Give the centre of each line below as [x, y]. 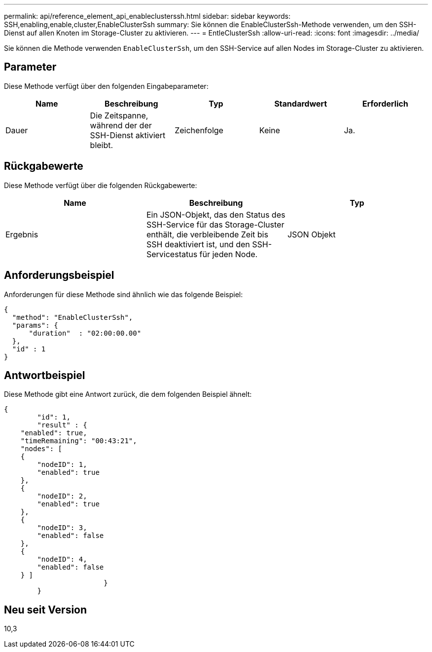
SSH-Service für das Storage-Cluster [215, 224]
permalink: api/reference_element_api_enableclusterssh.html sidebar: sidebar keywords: [147, 16]
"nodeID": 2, [62, 496]
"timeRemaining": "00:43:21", [79, 441]
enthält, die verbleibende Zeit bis [207, 234]
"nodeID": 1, [62, 465]
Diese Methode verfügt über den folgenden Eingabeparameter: [106, 86]
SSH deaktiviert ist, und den [198, 244]
